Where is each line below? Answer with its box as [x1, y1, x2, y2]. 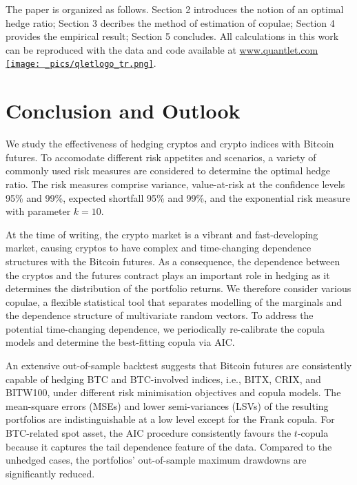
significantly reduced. [6, 466, 95, 480]
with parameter [6, 204, 71, 218]
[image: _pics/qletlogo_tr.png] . [6, 56, 156, 70]
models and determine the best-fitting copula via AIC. [6, 335, 235, 349]
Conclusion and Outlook [6, 96, 241, 125]
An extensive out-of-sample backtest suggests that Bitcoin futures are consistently [6, 358, 352, 373]
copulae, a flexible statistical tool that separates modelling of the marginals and [6, 294, 343, 309]
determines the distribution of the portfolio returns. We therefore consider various [6, 281, 351, 296]
